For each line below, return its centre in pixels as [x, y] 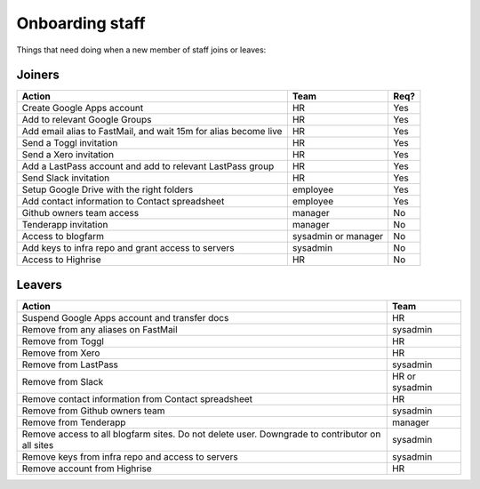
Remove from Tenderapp [74, 422]
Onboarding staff [81, 23]
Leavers [39, 285]
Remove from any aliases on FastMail [100, 329]
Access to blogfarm [63, 236]
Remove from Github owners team [93, 411]
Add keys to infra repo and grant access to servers [128, 248]
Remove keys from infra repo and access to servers [130, 456]
